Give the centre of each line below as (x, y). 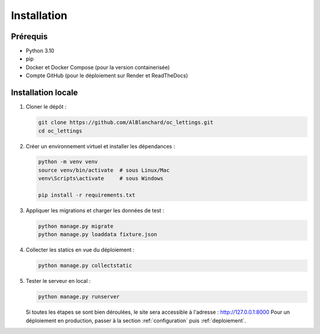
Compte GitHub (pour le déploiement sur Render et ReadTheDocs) (107, 76)
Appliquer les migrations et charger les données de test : (95, 211)
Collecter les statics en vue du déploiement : (80, 250)
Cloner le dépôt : (46, 107)
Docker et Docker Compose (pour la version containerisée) (98, 67)
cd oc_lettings (60, 131)
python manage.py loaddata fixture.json (97, 235)
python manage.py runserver (79, 297)
